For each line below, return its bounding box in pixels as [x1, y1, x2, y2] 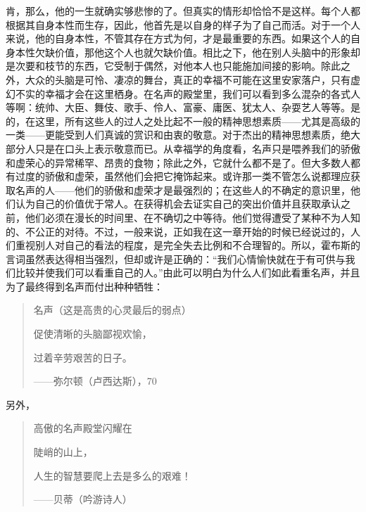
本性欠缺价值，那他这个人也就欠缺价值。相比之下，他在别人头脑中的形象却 [15, 44, 360, 59]
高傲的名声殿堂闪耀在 [33, 421, 132, 435]
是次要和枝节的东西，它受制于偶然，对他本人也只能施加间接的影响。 [6, 58, 321, 73]
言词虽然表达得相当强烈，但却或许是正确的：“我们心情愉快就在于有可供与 [6, 251, 346, 266]
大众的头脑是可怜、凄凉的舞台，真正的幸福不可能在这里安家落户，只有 [25, 72, 351, 87]
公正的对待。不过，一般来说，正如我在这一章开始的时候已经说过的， [34, 224, 351, 238]
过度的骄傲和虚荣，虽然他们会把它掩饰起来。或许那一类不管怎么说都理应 [15, 169, 351, 184]
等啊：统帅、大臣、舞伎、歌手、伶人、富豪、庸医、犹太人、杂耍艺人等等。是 [6, 100, 360, 115]
